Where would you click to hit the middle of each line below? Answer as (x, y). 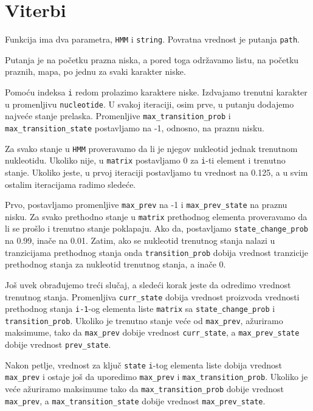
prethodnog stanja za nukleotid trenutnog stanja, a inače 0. (115, 264)
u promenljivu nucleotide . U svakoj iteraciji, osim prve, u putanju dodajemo (150, 104)
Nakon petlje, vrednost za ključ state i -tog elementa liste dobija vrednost (143, 364)
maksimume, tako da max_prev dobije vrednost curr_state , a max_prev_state (152, 332)
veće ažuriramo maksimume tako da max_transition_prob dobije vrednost (145, 389)
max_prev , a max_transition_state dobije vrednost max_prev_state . (135, 400)
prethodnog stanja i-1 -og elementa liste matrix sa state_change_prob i (140, 309)
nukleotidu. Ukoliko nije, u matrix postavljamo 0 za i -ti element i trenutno (145, 160)
